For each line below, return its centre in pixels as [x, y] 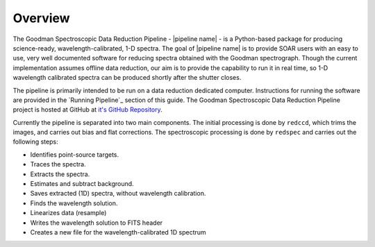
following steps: [35, 142]
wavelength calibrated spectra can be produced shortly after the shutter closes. [127, 78]
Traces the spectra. [58, 164]
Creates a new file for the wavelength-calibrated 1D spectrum [118, 232]
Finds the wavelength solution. [74, 203]
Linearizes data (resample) [68, 213]
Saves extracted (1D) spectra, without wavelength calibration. [118, 194]
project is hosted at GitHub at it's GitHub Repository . [87, 110]
